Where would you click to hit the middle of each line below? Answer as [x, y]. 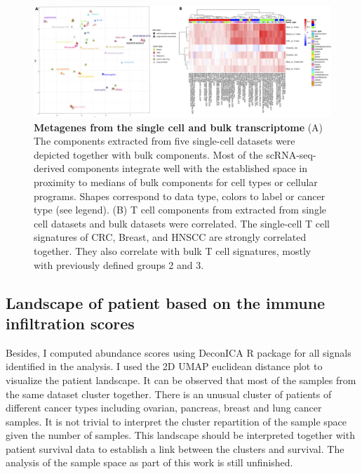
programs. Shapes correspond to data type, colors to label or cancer [180, 196]
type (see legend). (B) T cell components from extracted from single [180, 210]
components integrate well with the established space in [188, 168]
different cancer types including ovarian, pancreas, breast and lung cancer [164, 408]
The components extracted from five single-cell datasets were [165, 141]
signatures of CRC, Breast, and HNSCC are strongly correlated [170, 237]
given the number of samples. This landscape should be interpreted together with [180, 435]
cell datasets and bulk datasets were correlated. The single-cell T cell [182, 223]
